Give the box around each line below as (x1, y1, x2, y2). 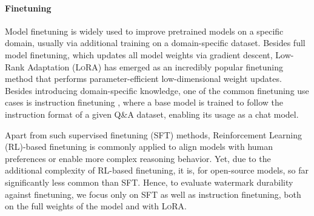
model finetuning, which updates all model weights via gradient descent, (5, 48, 273, 61)
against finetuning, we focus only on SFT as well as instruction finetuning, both (5, 187, 301, 200)
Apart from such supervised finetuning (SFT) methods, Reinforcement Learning (5, 128, 302, 141)
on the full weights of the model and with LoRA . (5, 200, 187, 212)
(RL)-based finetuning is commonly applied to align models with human (5, 140, 273, 153)
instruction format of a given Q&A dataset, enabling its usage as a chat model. (5, 107, 299, 120)
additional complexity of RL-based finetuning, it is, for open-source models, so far (5, 164, 309, 177)
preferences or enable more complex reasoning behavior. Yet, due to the (5, 152, 271, 164)
